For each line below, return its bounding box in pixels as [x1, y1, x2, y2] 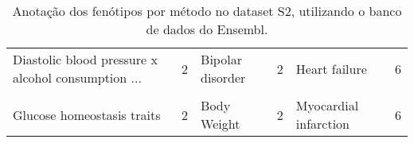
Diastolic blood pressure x [13, 50, 158, 68]
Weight [201, 114, 240, 133]
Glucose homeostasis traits [13, 105, 161, 124]
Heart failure [295, 59, 367, 78]
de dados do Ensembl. [146, 20, 268, 38]
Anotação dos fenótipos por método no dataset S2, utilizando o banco [12, 2, 402, 20]
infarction [295, 114, 350, 133]
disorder [201, 68, 246, 87]
